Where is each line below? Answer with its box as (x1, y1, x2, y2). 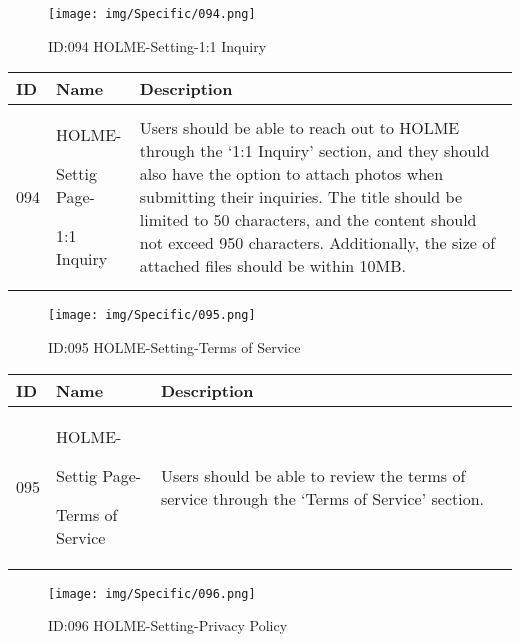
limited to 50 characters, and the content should (139, 208, 477, 232)
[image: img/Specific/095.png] (48, 308, 256, 323)
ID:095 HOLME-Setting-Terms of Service (48, 336, 301, 357)
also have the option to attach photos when (139, 162, 444, 186)
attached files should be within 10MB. (139, 254, 407, 278)
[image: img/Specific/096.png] (48, 586, 256, 601)
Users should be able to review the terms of (160, 463, 466, 487)
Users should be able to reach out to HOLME (139, 116, 460, 140)
